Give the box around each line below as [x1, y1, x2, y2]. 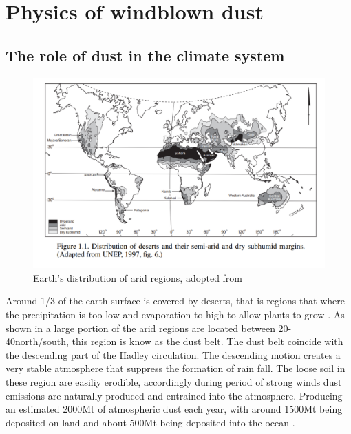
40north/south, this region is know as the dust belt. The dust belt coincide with [6, 334, 343, 349]
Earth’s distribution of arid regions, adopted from [33, 270, 243, 285]
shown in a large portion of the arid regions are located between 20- [6, 320, 292, 335]
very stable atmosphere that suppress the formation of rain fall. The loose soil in [6, 361, 345, 375]
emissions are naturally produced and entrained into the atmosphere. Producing [6, 388, 343, 402]
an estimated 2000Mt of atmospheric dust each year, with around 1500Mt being [6, 402, 343, 416]
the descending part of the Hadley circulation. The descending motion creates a [6, 347, 341, 362]
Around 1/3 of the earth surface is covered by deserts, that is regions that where [6, 293, 345, 308]
